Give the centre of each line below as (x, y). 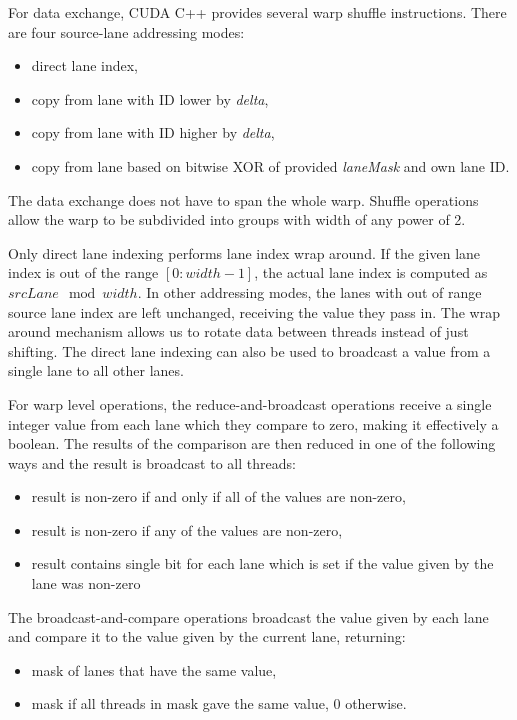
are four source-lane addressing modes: (126, 31)
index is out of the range (83, 272)
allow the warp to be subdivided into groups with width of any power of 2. (237, 219)
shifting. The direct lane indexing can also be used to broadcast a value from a (249, 350)
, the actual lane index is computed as (371, 272)
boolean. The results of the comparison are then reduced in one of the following (252, 443)
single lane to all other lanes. (96, 370)
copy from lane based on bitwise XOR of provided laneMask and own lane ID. (270, 165)
